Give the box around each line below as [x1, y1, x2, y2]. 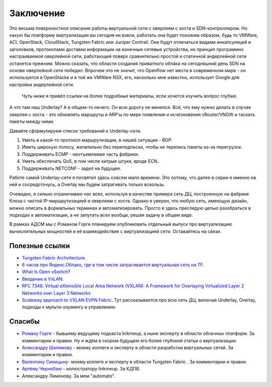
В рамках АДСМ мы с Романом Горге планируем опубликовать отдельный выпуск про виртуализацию [9, 221, 232, 227]
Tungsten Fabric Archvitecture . [22, 254, 87, 261]
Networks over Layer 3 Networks [22, 290, 91, 296]
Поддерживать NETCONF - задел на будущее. [22, 165, 121, 171]
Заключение [9, 8, 65, 19]
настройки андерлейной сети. [9, 81, 75, 88]
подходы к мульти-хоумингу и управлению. [22, 304, 117, 310]
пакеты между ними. [9, 118, 55, 124]
